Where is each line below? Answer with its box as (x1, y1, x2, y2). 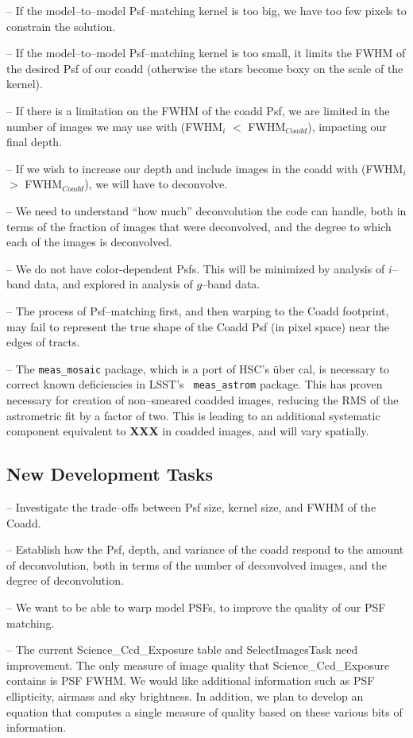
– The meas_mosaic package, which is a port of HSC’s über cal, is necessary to (6, 360, 390, 377)
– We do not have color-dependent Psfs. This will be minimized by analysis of (6, 260, 385, 276)
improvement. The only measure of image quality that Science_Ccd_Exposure (6, 656, 390, 673)
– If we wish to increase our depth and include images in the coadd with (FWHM (6, 160, 403, 176)
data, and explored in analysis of (34, 276, 193, 292)
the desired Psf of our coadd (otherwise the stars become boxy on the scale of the (6, 60, 403, 76)
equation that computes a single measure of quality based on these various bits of (6, 703, 403, 720)
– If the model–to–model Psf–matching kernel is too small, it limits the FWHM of (6, 44, 406, 61)
